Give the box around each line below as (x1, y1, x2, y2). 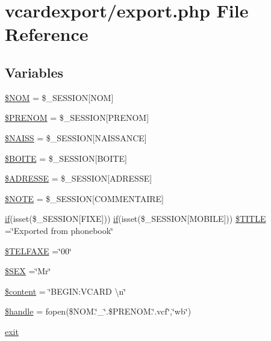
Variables (5, 63, 64, 81)
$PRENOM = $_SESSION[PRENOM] (5, 111, 149, 124)
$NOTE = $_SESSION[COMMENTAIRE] (5, 192, 164, 204)
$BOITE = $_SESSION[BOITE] (5, 152, 127, 164)
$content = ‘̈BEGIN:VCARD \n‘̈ (5, 284, 126, 297)
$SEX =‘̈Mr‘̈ (5, 265, 51, 277)
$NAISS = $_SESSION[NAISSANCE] (5, 131, 147, 144)
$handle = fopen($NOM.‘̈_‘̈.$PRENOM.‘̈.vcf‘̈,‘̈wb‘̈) (5, 305, 192, 318)
